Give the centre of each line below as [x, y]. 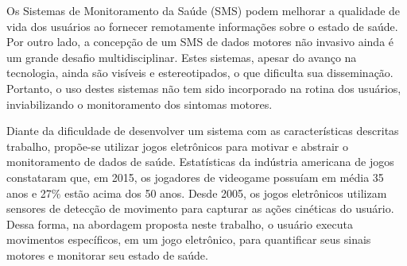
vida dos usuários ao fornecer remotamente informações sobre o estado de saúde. [202, 26]
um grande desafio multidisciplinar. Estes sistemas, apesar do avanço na [182, 57]
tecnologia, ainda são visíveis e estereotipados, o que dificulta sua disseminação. [200, 73]
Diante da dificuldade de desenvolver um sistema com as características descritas [203, 131]
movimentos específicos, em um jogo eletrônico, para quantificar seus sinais [189, 239]
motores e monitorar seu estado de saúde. [107, 254]
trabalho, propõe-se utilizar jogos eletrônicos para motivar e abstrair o [177, 146]
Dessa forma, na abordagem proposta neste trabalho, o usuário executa [180, 224]
